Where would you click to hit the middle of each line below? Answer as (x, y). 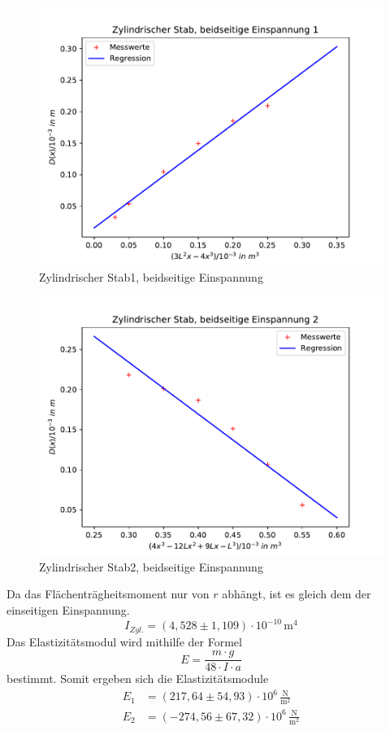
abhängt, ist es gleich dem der (297, 594)
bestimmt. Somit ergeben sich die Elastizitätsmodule (138, 678)
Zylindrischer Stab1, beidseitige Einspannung (151, 276)
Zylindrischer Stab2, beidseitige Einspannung (151, 566)
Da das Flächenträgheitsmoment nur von (108, 594)
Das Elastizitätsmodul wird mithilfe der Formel (124, 641)
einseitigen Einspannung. (68, 609)
